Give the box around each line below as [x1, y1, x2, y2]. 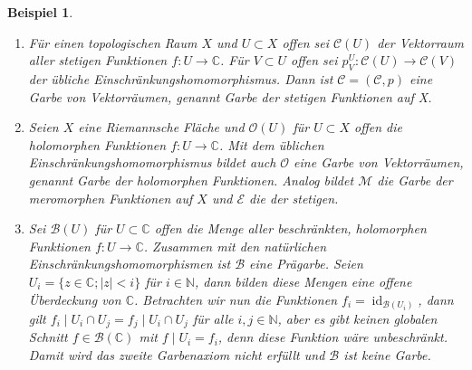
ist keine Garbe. [343, 346, 431, 365]
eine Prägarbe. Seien [249, 254, 363, 273]
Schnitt [28, 327, 68, 346]
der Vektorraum [377, 33, 464, 52]
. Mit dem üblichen [218, 135, 324, 154]
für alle [192, 309, 234, 328]
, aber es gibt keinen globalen [277, 309, 438, 328]
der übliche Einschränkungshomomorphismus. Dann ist [28, 69, 333, 88]
